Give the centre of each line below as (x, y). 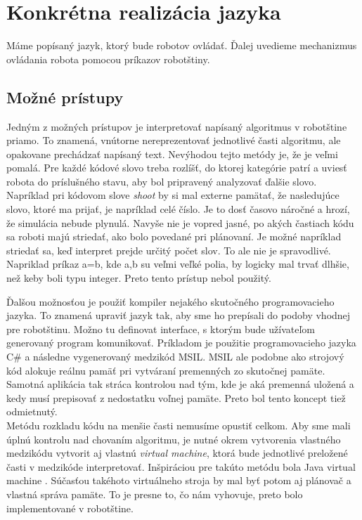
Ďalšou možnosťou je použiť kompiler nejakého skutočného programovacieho (170, 301)
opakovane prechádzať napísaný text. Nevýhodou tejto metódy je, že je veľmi (172, 154)
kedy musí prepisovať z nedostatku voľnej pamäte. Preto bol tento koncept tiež (176, 397)
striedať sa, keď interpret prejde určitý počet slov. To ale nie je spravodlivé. (169, 250)
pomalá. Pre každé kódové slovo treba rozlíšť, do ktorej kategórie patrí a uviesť (177, 168)
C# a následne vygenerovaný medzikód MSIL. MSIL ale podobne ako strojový (175, 357)
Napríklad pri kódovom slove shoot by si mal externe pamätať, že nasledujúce (173, 195)
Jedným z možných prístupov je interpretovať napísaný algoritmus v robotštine (177, 126)
